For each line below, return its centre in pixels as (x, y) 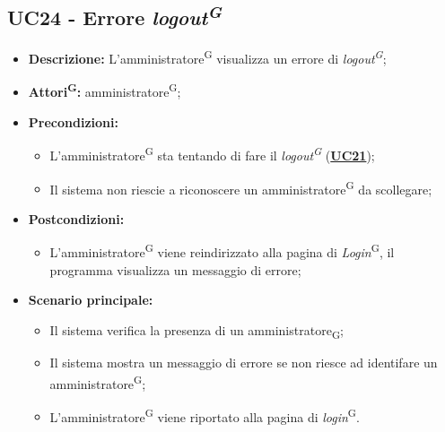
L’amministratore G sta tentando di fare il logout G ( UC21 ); (212, 154)
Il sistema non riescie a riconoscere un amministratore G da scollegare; (241, 187)
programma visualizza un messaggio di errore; (175, 269)
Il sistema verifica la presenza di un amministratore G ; (196, 331)
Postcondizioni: (76, 218)
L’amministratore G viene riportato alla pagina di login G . (205, 415)
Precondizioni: (73, 121)
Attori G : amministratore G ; (105, 91)
